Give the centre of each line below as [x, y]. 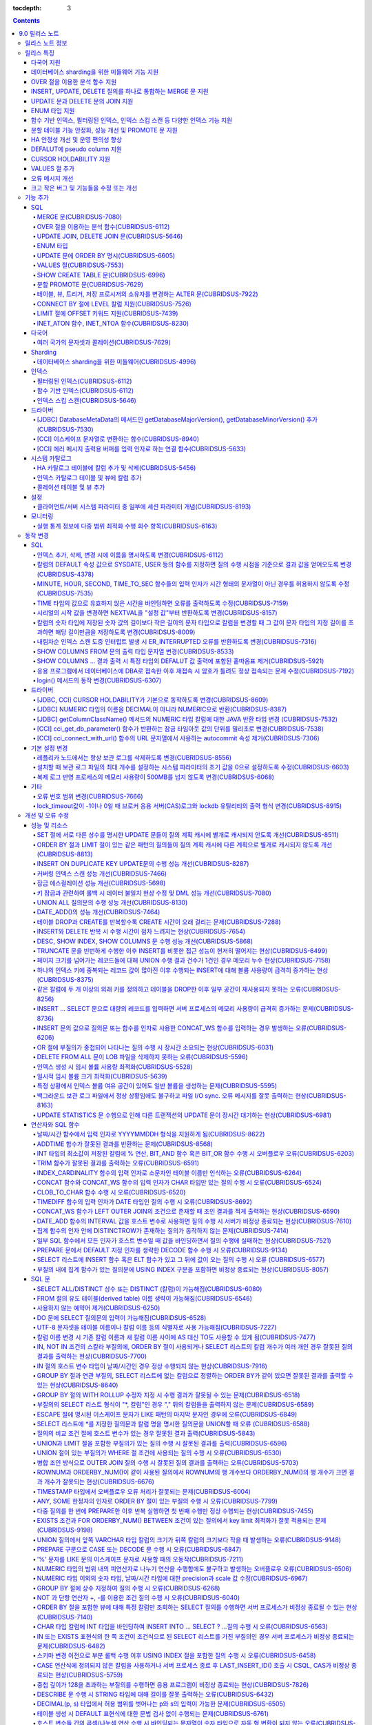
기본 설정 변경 [50, 748]
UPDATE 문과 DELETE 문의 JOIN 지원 [82, 101]
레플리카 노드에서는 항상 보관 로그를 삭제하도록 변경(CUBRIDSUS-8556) [134, 758]
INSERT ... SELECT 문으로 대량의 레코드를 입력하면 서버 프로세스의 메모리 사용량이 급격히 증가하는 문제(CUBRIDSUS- [195, 1009]
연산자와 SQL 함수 [55, 1124]
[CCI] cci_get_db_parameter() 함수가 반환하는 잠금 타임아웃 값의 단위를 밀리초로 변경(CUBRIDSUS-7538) [180, 729]
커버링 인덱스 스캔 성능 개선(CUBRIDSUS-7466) [102, 874]
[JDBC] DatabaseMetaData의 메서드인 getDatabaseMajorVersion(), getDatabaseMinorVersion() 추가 [177, 420]
